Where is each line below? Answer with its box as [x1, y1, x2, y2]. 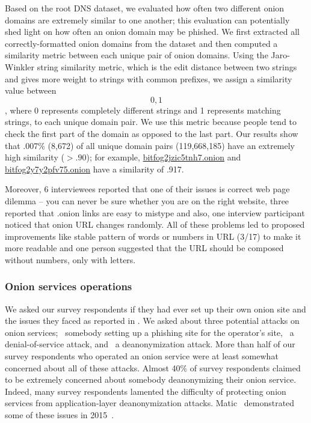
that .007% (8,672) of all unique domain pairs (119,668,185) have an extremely [5, 139, 295, 151]
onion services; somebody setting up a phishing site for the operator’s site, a [5, 326, 294, 338]
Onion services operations [5, 279, 132, 294]
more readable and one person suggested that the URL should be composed [5, 242, 284, 254]
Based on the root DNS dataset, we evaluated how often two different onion [5, 2, 285, 14]
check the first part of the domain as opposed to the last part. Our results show [5, 127, 298, 139]
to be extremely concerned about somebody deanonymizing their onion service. [5, 373, 297, 386]
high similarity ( [5, 151, 64, 163]
